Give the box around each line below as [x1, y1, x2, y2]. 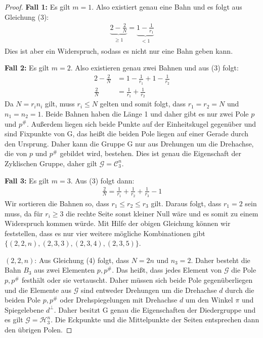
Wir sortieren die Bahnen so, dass [5, 198, 109, 208]
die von [5, 148, 27, 159]
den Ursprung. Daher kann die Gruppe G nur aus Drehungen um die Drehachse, [5, 138, 254, 148]
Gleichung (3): [5, 11, 49, 22]
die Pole [231, 265, 256, 275]
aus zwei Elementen [34, 265, 95, 275]
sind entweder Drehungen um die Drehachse [81, 284, 217, 295]
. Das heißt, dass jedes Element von [112, 265, 222, 275]
